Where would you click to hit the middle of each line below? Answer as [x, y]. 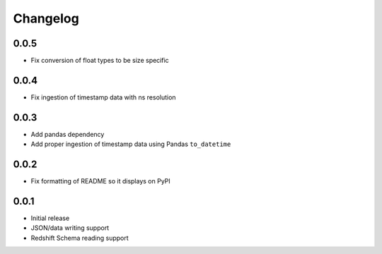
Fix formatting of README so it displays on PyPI [101, 181]
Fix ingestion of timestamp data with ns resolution [103, 97]
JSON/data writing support [70, 228]
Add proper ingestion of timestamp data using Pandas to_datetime [131, 144]
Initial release [50, 218]
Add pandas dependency [68, 134]
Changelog [46, 18]
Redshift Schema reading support [80, 238]
